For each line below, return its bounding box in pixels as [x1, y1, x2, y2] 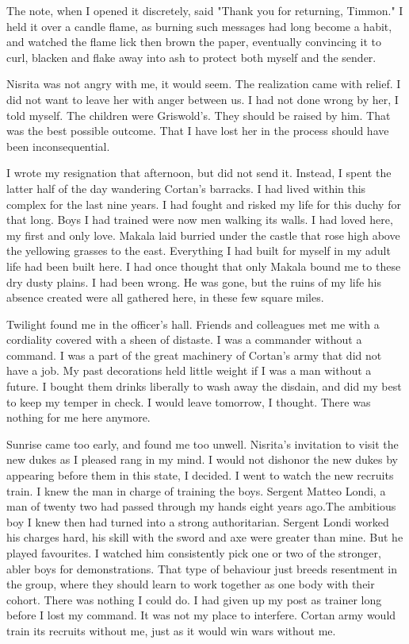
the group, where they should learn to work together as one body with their [6, 576, 375, 592]
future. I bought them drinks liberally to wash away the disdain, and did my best [6, 378, 402, 395]
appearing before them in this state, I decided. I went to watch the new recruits [6, 467, 394, 484]
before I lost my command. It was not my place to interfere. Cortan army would [6, 607, 396, 623]
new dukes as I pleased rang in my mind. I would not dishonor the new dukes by [6, 451, 398, 468]
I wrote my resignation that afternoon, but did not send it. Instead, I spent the [6, 164, 392, 181]
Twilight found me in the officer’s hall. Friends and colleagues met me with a [6, 315, 380, 332]
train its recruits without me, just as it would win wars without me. [6, 622, 336, 638]
